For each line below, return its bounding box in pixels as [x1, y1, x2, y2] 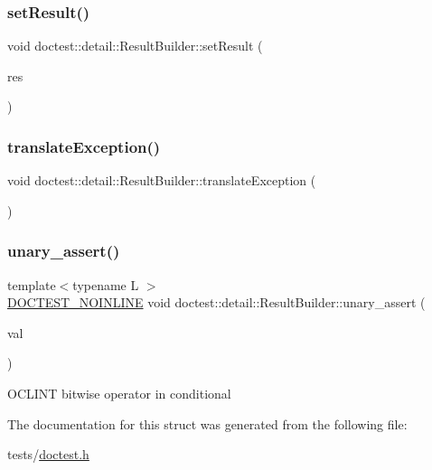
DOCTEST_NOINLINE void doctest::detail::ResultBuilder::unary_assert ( [7, 293, 426, 312]
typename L [72, 275, 139, 294]
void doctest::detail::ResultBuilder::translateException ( [7, 171, 316, 190]
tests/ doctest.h [7, 445, 89, 464]
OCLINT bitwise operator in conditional [7, 384, 231, 402]
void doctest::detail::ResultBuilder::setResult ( [7, 36, 263, 55]
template [7, 275, 56, 294]
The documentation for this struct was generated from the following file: [7, 414, 408, 433]
